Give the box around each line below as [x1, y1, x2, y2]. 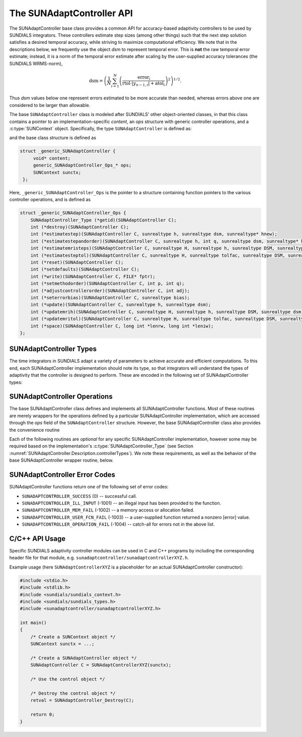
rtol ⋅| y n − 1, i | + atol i [122, 81, 166, 87]
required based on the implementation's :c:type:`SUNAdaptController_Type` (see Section [9, 443, 194, 449]
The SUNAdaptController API [9, 8, 133, 19]
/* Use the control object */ [30, 676, 105, 682]
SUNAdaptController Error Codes [9, 471, 116, 479]
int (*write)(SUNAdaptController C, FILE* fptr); [30, 273, 156, 279]
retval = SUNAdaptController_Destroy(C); [30, 698, 134, 703]
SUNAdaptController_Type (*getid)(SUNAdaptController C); [30, 217, 177, 223]
